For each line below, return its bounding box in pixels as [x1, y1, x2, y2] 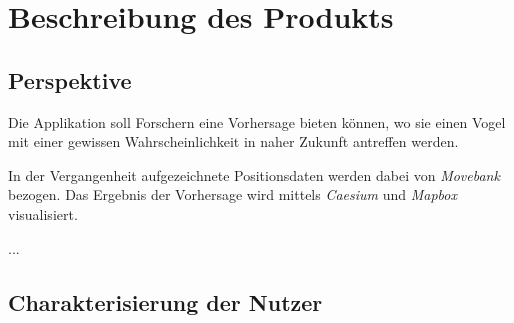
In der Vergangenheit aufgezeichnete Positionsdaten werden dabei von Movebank [8, 164, 500, 185]
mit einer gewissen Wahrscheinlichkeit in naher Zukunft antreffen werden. [8, 131, 459, 152]
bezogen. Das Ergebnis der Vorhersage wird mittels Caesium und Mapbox [8, 184, 457, 205]
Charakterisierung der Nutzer [8, 286, 323, 317]
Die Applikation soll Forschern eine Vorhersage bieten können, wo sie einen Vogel [8, 111, 506, 132]
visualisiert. [8, 203, 78, 224]
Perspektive [8, 64, 132, 95]
